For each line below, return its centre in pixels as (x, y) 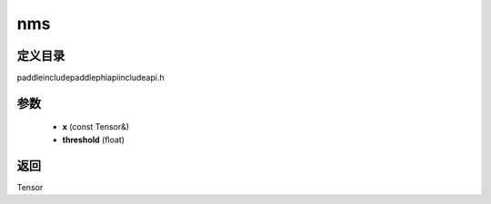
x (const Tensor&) (96, 127)
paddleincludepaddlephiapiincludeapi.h (90, 78)
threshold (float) (94, 140)
